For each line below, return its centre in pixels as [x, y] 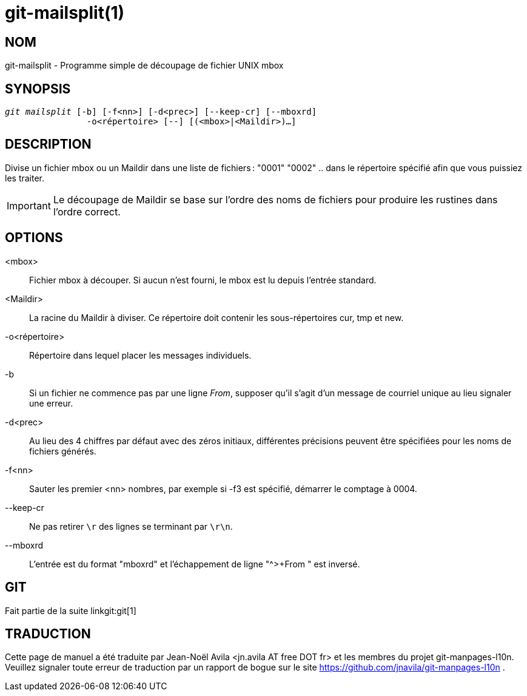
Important [29, 205]
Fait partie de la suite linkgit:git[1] [71, 610]
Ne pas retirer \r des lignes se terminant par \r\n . [131, 526]
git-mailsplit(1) [65, 13]
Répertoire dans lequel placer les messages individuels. [140, 355]
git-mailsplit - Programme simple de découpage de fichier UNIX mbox [144, 66]
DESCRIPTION [48, 144]
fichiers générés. [63, 451]
